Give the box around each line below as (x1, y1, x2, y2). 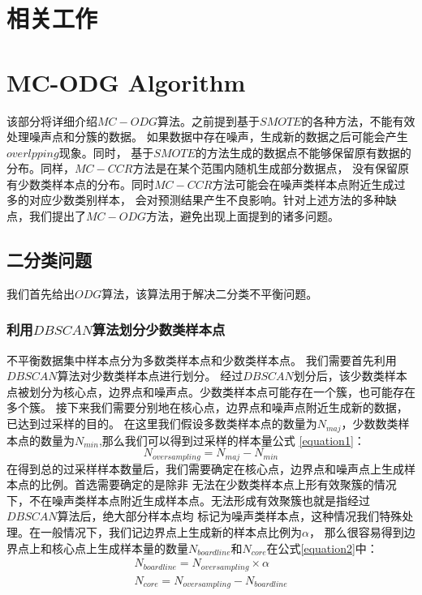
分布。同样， (6, 160, 75, 177)
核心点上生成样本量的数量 (51, 539, 188, 556)
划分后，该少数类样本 (293, 367, 407, 384)
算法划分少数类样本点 (92, 319, 226, 340)
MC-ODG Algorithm (6, 65, 246, 98)
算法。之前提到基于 (157, 112, 261, 129)
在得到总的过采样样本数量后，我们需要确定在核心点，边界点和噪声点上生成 (6, 460, 404, 477)
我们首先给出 (6, 285, 75, 302)
